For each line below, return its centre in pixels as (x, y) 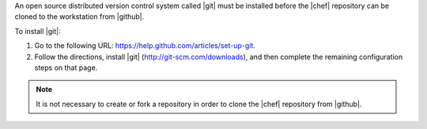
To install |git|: (38, 31)
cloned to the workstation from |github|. (79, 17)
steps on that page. (66, 68)
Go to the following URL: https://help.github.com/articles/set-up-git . (145, 46)
